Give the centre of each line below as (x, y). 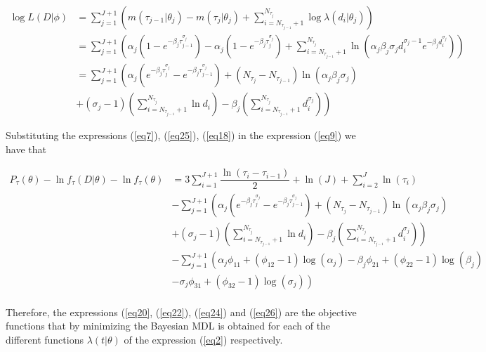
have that (26, 149)
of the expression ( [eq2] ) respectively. (203, 339)
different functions (45, 339)
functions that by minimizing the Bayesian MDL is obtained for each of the (168, 326)
